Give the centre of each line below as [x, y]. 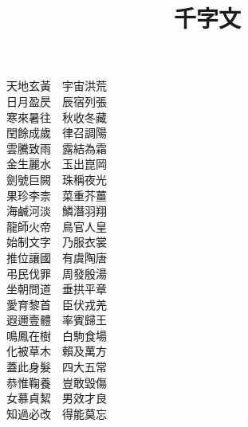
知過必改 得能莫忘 [57, 413]
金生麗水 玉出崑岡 [57, 164]
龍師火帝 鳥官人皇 [57, 226]
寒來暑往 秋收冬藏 [57, 117]
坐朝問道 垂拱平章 [57, 289]
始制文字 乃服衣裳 [57, 242]
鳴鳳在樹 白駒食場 [57, 335]
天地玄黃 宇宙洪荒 [57, 86]
